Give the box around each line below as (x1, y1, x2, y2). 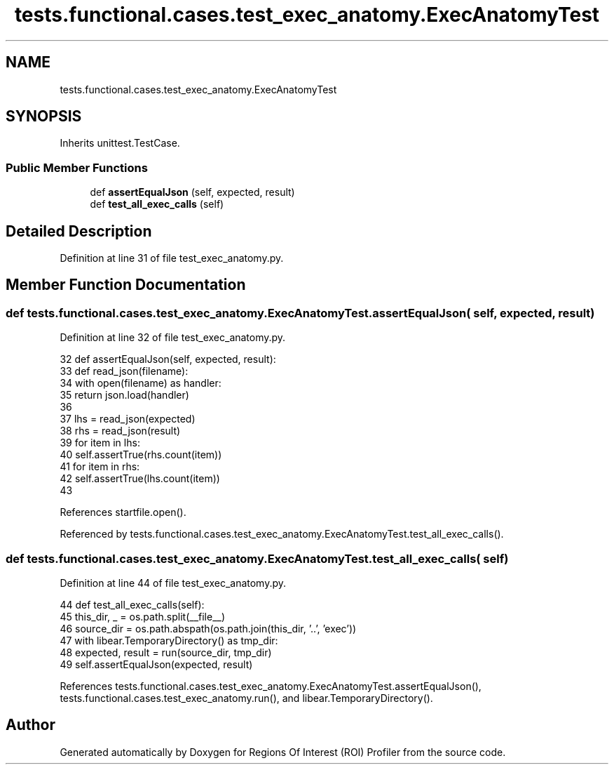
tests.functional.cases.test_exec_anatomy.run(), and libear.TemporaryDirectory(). (60, 692, 433, 704)
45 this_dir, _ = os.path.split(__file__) (60, 611, 226, 623)
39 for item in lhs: (60, 437, 140, 449)
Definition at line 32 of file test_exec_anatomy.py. (60, 331, 286, 344)
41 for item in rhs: (60, 460, 140, 473)
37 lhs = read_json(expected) (60, 413, 196, 425)
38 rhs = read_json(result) (60, 425, 181, 437)
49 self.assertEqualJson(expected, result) (60, 658, 253, 670)
